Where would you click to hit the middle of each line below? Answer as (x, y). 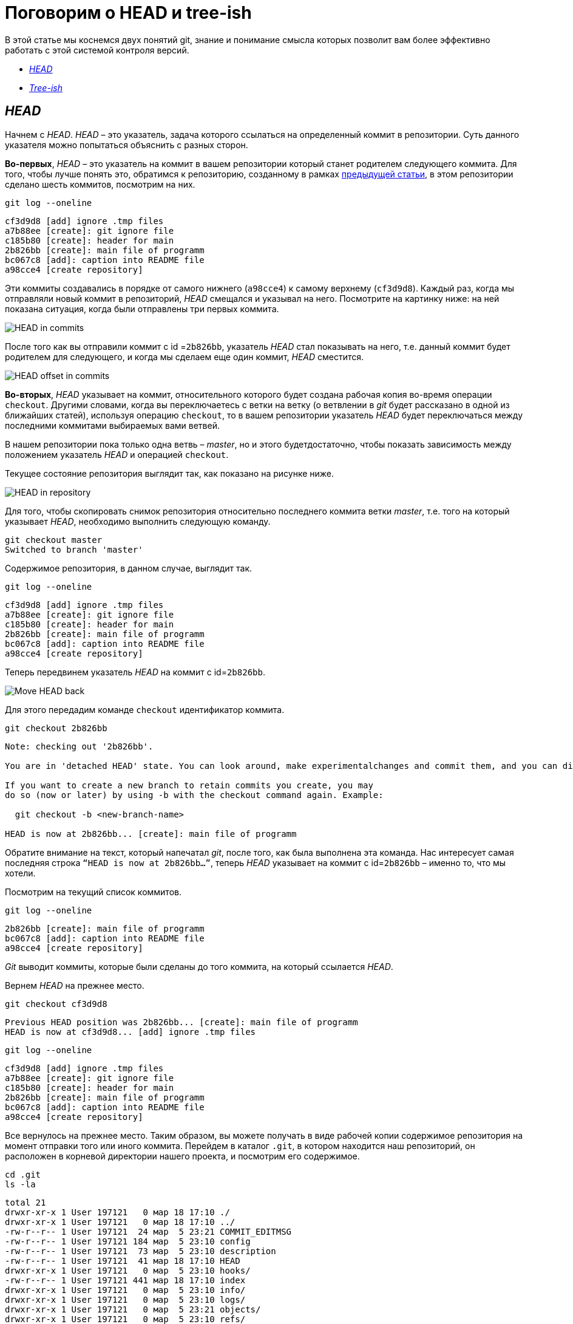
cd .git (23, 1174)
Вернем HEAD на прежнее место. (75, 985)
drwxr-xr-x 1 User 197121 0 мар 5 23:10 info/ (125, 1290)
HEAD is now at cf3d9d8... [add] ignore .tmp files (131, 1032)
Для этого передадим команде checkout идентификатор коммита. (145, 709)
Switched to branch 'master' (74, 549)
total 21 (25, 1202)
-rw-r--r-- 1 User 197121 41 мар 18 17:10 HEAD (123, 1261)
